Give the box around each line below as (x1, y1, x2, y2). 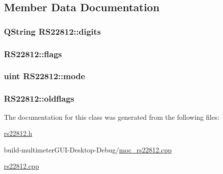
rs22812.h (4, 128, 32, 138)
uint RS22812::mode (4, 70, 85, 82)
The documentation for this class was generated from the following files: (4, 111, 220, 122)
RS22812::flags (4, 47, 62, 60)
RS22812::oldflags (4, 92, 74, 105)
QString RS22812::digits (4, 25, 101, 37)
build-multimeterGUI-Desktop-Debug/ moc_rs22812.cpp (4, 144, 172, 154)
